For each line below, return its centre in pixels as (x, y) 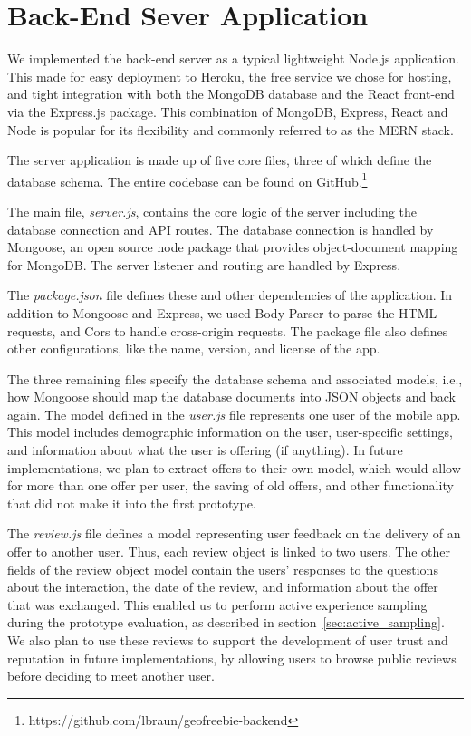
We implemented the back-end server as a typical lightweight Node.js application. (233, 58)
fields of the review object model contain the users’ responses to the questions (223, 569)
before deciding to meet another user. (111, 676)
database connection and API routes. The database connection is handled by (221, 229)
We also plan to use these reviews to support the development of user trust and (228, 640)
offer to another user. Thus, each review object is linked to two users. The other (229, 552)
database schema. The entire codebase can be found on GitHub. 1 (187, 179)
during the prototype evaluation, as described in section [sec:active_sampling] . (226, 622)
